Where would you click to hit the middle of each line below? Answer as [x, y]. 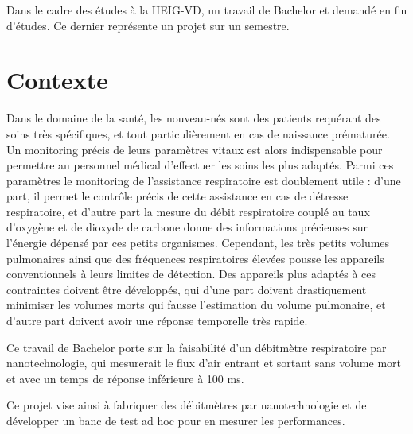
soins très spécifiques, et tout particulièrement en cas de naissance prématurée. [198, 133]
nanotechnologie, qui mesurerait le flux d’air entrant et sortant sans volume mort [204, 363]
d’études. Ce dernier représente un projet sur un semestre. [148, 25]
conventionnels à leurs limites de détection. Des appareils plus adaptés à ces [191, 274]
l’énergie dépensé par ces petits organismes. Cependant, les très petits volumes [198, 243]
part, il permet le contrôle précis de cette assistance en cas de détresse [177, 196]
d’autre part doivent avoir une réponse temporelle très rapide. [157, 321]
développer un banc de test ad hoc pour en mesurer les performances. [176, 420]
